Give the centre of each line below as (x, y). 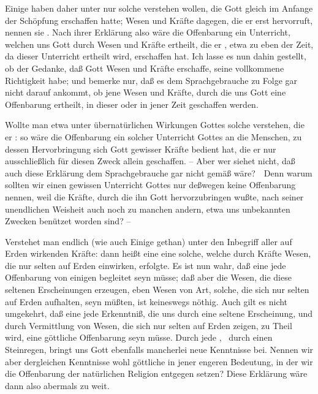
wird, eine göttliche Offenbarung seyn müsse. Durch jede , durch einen (139, 337)
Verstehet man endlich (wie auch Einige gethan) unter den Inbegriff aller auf (149, 241)
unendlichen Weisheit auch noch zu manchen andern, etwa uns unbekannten (148, 209)
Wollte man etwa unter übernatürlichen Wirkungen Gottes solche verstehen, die (155, 125)
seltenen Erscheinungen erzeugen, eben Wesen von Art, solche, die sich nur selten (157, 290)
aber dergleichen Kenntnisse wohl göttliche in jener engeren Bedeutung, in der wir (159, 361)
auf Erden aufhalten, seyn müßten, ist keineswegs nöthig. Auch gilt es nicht (146, 301)
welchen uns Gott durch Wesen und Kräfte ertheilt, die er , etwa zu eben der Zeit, (159, 44)
